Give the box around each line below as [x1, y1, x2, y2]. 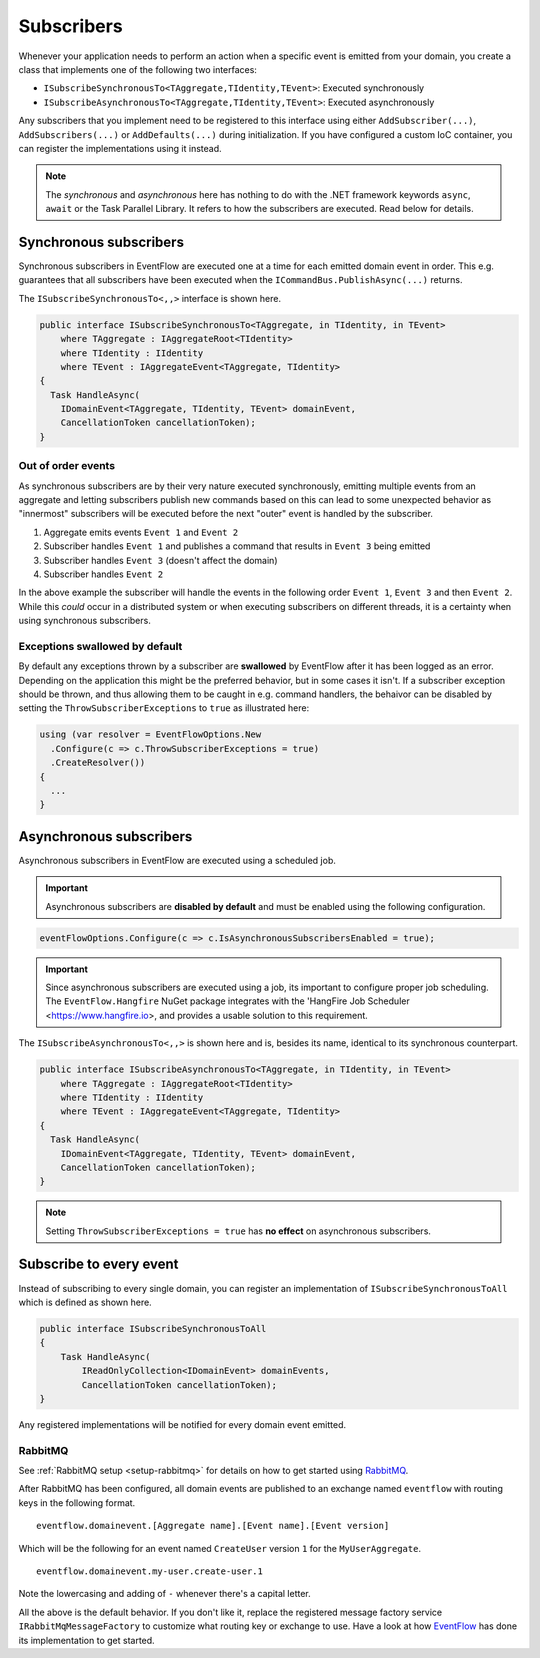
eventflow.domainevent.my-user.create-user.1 [36, 1565, 264, 1577]
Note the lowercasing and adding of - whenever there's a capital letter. [18, 1588, 312, 1600]
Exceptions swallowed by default [18, 639, 183, 653]
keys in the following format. [18, 1496, 136, 1509]
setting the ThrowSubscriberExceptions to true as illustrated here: [18, 702, 310, 714]
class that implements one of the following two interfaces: [18, 63, 257, 75]
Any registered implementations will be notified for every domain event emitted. [18, 1418, 347, 1430]
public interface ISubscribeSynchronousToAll [39, 1323, 267, 1334]
